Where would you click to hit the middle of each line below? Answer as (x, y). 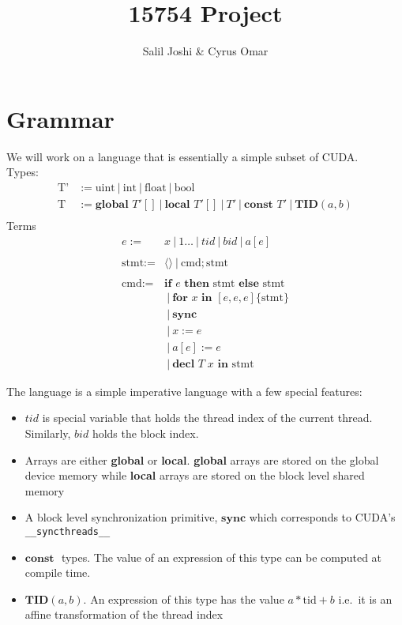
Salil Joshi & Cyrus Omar (205, 51)
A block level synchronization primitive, (121, 517)
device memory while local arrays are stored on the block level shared (195, 475)
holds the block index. (145, 433)
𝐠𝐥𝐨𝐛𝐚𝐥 (112, 204)
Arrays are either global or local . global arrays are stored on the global (202, 459)
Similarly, (48, 433)
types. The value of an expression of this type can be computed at (222, 557)
